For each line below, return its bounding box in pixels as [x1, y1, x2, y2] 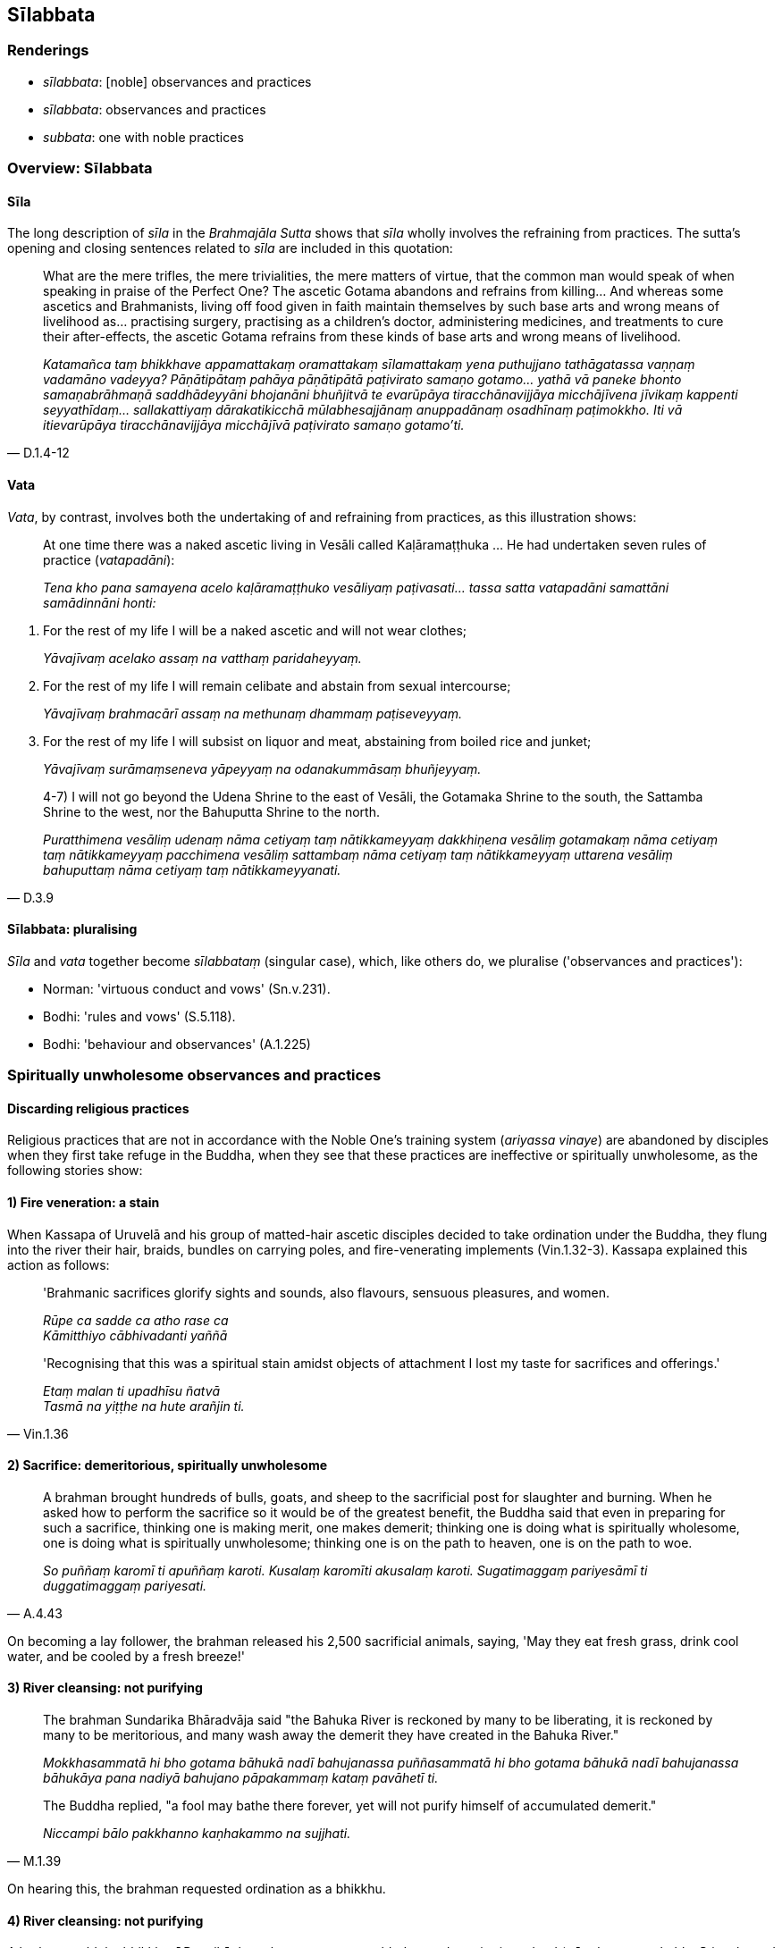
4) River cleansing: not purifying [7, 1912, 204, 1928]
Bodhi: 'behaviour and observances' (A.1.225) [43, 1036, 311, 1052]
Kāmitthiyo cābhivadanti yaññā [43, 1327, 228, 1343]
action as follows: [7, 1256, 110, 1272]
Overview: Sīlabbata [7, 159, 153, 178]
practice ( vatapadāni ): [43, 551, 175, 567]
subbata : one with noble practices [43, 129, 244, 145]
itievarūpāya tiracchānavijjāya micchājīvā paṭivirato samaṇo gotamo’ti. [43, 417, 465, 433]
